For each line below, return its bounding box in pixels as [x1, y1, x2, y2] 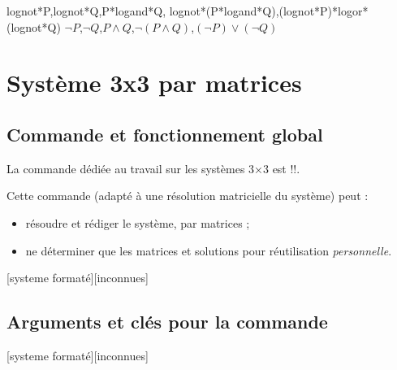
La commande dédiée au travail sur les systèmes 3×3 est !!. [6, 159, 300, 176]
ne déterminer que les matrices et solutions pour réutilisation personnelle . [25, 242, 392, 259]
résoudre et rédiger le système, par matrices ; [25, 214, 250, 231]
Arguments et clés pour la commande [6, 309, 328, 334]
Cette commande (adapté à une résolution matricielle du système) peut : [6, 187, 369, 204]
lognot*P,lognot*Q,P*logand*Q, [6, 2, 166, 19]
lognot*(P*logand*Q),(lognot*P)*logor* [169, 2, 369, 19]
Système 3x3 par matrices [6, 66, 302, 99]
